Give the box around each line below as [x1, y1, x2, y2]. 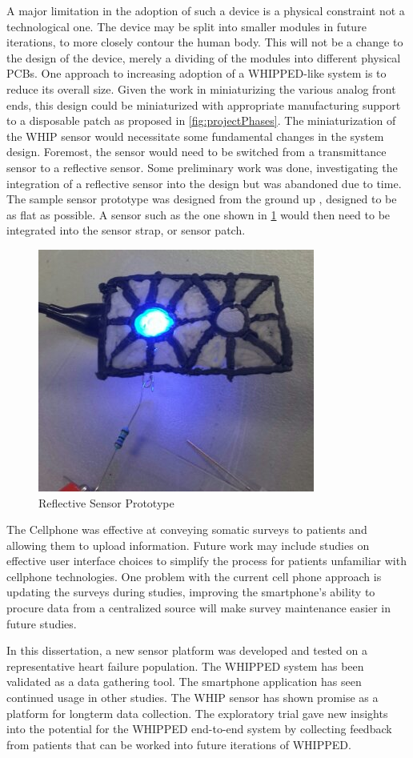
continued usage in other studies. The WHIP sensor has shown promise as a [6, 689, 379, 706]
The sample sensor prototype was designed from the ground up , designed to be [6, 191, 397, 207]
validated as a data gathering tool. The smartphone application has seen [6, 673, 362, 690]
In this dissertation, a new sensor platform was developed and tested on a [6, 642, 367, 659]
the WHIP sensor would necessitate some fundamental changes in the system [6, 127, 384, 144]
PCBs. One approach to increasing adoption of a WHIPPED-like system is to [6, 65, 387, 82]
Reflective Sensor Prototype [38, 494, 174, 511]
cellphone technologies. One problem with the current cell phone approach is [6, 567, 382, 584]
